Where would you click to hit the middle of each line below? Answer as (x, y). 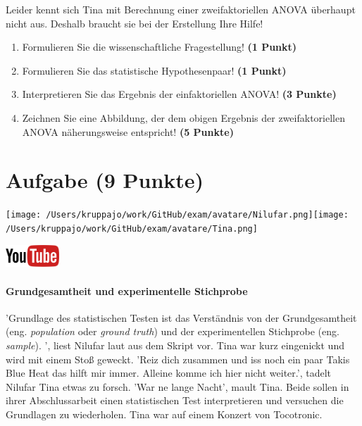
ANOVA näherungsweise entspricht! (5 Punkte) (128, 131)
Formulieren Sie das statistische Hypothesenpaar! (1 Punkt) (154, 70)
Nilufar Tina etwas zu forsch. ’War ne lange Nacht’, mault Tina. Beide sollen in (177, 386)
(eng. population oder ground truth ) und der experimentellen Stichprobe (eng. (173, 331)
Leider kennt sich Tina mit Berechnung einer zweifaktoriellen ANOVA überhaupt (181, 9)
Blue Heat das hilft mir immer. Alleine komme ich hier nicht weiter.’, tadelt (168, 373)
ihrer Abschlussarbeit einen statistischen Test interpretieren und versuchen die (175, 400)
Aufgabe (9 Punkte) (105, 180)
